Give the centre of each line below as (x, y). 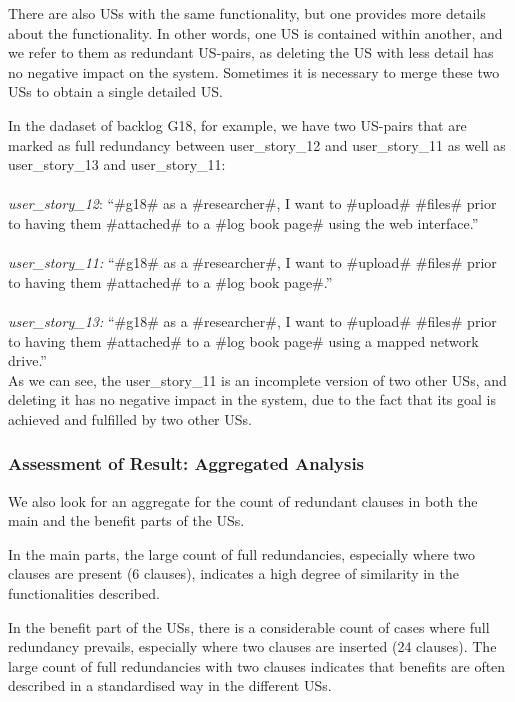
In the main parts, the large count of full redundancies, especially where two (242, 553)
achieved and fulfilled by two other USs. (130, 418)
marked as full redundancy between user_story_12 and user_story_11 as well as (257, 144)
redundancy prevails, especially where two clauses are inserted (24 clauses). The (252, 646)
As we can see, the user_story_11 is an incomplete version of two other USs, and (257, 379)
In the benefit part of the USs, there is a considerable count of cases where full (249, 626)
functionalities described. (84, 593)
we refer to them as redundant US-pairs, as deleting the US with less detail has (251, 52)
